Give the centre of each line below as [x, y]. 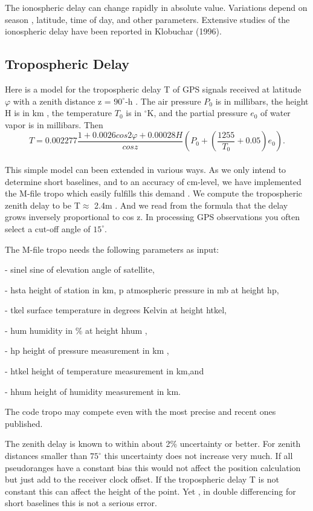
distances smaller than [46, 456]
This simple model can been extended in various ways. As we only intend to [146, 169]
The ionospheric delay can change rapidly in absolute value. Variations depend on [156, 7]
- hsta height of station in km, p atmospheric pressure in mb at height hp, [142, 289]
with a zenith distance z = [62, 101]
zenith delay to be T [43, 205]
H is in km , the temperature [59, 113]
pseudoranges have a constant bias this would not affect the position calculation [153, 467]
